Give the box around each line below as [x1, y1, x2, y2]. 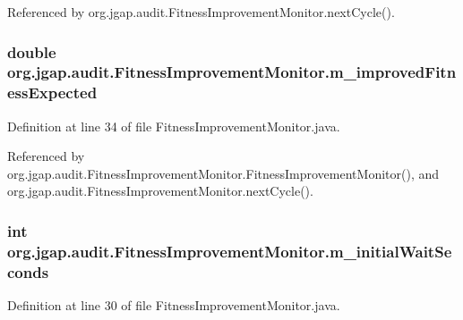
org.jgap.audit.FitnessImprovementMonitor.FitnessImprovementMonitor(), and [7, 164, 440, 182]
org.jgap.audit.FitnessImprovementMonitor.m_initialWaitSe [7, 240, 452, 262]
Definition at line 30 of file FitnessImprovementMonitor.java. [7, 296, 340, 315]
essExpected [7, 81, 98, 104]
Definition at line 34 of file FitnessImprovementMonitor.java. [7, 116, 340, 135]
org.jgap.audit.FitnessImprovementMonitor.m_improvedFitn [7, 61, 457, 83]
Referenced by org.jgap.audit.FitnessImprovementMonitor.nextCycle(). [7, 3, 395, 21]
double [7, 40, 56, 63]
